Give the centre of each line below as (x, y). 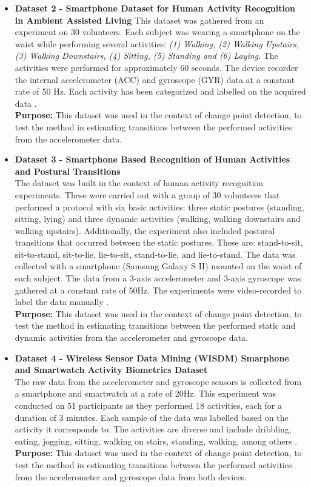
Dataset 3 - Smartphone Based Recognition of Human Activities (152, 159)
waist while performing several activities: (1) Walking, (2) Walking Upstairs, (157, 43)
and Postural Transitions (68, 171)
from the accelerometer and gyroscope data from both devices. (131, 476)
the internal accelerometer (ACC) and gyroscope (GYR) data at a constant (155, 79)
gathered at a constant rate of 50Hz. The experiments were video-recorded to (158, 290)
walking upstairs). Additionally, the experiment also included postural (145, 230)
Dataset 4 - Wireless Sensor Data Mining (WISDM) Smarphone (152, 358)
